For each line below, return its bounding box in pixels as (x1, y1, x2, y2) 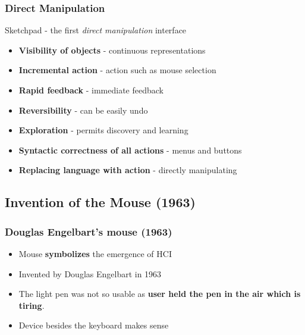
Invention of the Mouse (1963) (5, 193, 196, 211)
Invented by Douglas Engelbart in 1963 (18, 267, 162, 280)
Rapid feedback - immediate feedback (18, 84, 163, 96)
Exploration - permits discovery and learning (18, 124, 188, 136)
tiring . (18, 299, 45, 311)
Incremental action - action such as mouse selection (18, 64, 216, 76)
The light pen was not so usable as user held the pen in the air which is (18, 287, 301, 300)
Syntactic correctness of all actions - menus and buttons (18, 143, 242, 156)
